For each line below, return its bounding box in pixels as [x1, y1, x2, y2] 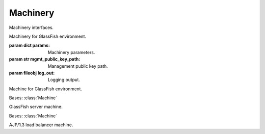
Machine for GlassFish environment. [9, 86, 82, 92]
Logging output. [48, 77, 80, 83]
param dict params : [9, 42, 50, 49]
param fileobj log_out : [9, 70, 55, 76]
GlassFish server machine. [9, 104, 63, 110]
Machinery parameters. [48, 49, 95, 55]
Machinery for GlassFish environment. [9, 33, 86, 39]
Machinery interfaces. [9, 25, 54, 30]
